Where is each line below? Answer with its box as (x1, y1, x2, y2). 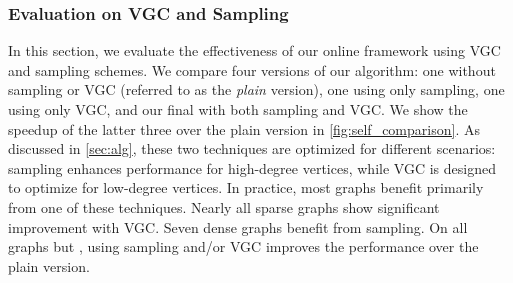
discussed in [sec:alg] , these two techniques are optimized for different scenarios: (8, 138, 496, 159)
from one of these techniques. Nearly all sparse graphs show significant (8, 196, 440, 217)
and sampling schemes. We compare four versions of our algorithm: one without (8, 59, 496, 80)
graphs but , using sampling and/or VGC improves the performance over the (8, 236, 479, 257)
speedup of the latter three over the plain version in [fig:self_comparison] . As (8, 118, 480, 139)
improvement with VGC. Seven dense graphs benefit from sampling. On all (8, 216, 468, 237)
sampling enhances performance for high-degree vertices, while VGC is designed (8, 157, 496, 178)
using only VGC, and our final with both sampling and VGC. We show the (8, 99, 468, 119)
